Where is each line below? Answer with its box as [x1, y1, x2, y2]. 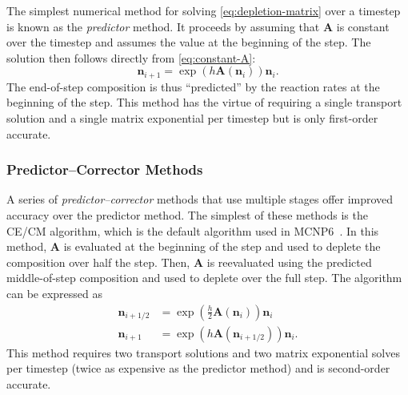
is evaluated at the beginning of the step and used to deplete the [63, 238, 381, 255]
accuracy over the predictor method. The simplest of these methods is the [6, 207, 368, 224]
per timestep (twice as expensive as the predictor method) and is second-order [6, 360, 390, 377]
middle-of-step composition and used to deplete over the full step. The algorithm [6, 269, 402, 286]
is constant [336, 18, 390, 34]
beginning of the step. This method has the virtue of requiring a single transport [6, 94, 402, 111]
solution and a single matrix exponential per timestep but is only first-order [6, 110, 378, 127]
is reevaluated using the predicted [206, 253, 372, 270]
